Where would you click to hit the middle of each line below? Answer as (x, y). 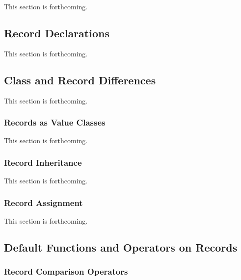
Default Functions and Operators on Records (121, 247)
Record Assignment (43, 202)
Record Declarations (57, 33)
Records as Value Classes (55, 122)
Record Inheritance (43, 162)
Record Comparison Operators (66, 271)
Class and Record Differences (80, 80)
